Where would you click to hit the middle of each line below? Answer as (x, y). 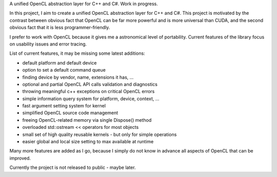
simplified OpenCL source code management (70, 113)
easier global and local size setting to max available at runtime (88, 142)
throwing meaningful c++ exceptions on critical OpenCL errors (88, 92)
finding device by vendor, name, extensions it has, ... (78, 77)
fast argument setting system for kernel (64, 106)
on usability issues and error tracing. (48, 44)
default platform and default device (60, 63)
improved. (20, 158)
